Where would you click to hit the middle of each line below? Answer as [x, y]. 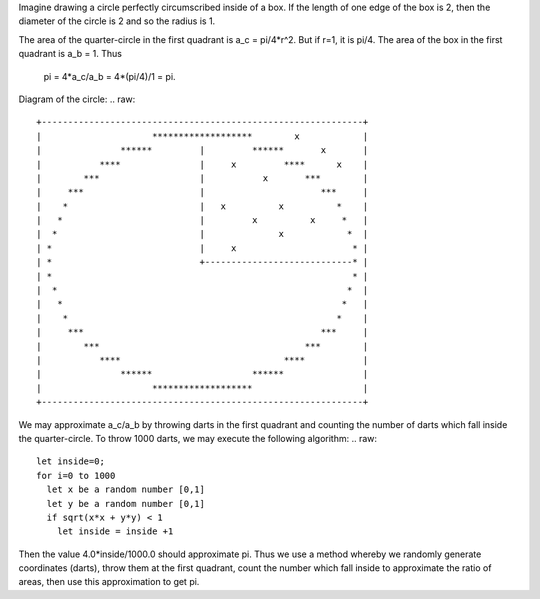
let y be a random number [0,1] [125, 503]
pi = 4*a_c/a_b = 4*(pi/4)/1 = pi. [109, 76]
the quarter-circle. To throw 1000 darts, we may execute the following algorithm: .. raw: [198, 438]
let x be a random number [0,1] [125, 489]
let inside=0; [70, 461]
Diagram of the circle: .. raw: [77, 99]
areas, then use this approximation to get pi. [109, 582]
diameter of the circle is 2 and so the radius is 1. [117, 21]
